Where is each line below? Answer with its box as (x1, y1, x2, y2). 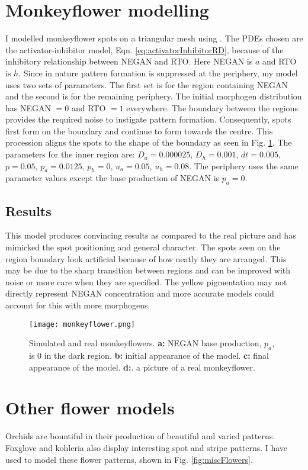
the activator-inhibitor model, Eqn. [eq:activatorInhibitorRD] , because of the (5, 43, 284, 56)
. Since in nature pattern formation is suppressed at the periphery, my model (18, 66, 298, 79)
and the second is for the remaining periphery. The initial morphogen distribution (5, 90, 302, 102)
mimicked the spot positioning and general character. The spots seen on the (5, 241, 281, 253)
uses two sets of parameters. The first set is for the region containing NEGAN (5, 78, 288, 91)
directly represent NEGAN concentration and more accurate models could (5, 287, 274, 300)
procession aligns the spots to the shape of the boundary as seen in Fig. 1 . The (5, 136, 292, 149)
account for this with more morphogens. (5, 299, 150, 311)
